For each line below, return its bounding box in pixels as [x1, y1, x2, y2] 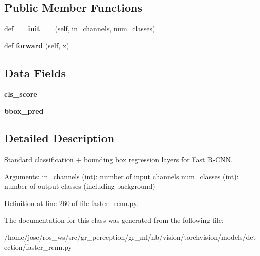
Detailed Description [4, 130, 115, 146]
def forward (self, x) [4, 40, 69, 50]
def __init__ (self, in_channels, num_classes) [4, 23, 155, 34]
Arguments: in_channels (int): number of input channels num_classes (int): [4, 171, 239, 181]
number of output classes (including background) [4, 181, 155, 191]
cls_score [4, 88, 37, 99]
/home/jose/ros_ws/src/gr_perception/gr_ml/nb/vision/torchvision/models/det [4, 231, 256, 242]
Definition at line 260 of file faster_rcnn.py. [4, 197, 138, 208]
